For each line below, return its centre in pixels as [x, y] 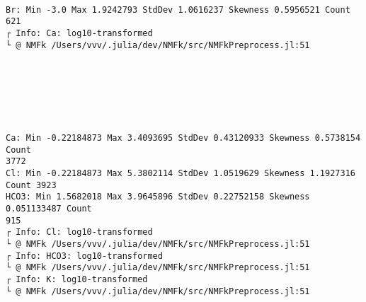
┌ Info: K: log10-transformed [77, 279]
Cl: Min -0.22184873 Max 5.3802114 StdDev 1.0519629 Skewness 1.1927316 [181, 173]
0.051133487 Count [49, 208]
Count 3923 [31, 185]
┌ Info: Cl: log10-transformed [79, 232]
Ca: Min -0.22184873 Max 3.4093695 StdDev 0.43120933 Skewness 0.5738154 [183, 138]
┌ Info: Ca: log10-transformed [79, 33]
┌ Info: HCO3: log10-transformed [84, 256]
